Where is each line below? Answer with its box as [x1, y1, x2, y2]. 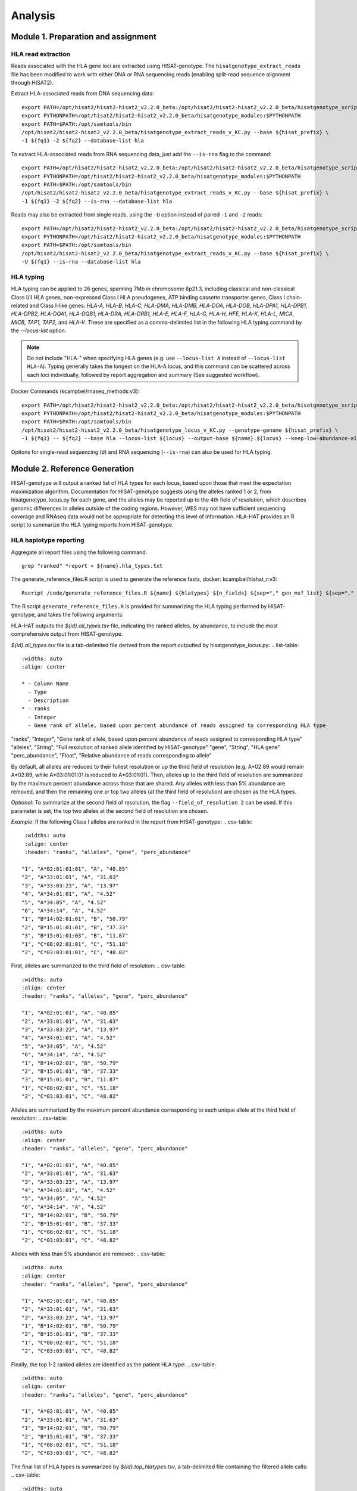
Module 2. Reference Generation [11, 464, 134, 474]
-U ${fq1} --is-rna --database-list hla [21, 258, 141, 265]
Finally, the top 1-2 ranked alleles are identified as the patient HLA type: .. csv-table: [11, 1360, 217, 1368]
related [11, 302, 29, 310]
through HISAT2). [11, 79, 54, 86]
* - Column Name [21, 680, 69, 687]
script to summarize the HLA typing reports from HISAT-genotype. [11, 521, 174, 528]
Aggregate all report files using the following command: [11, 549, 148, 556]
